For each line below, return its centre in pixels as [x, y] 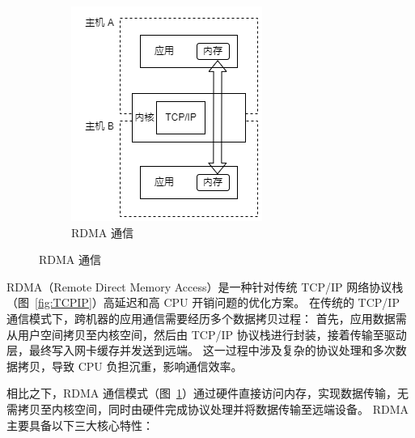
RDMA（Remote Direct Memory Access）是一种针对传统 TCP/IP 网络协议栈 [205, 286]
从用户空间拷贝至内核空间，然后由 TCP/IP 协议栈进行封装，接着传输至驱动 [207, 334]
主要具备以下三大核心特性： [80, 425]
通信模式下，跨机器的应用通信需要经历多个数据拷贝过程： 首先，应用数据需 [207, 318]
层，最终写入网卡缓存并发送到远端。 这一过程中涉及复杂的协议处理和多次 [201, 350]
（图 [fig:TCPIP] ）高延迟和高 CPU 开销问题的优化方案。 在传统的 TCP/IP [203, 302]
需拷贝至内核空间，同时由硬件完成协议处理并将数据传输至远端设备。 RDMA [207, 408]
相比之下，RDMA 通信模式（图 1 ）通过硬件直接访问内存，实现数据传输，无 [207, 393]
